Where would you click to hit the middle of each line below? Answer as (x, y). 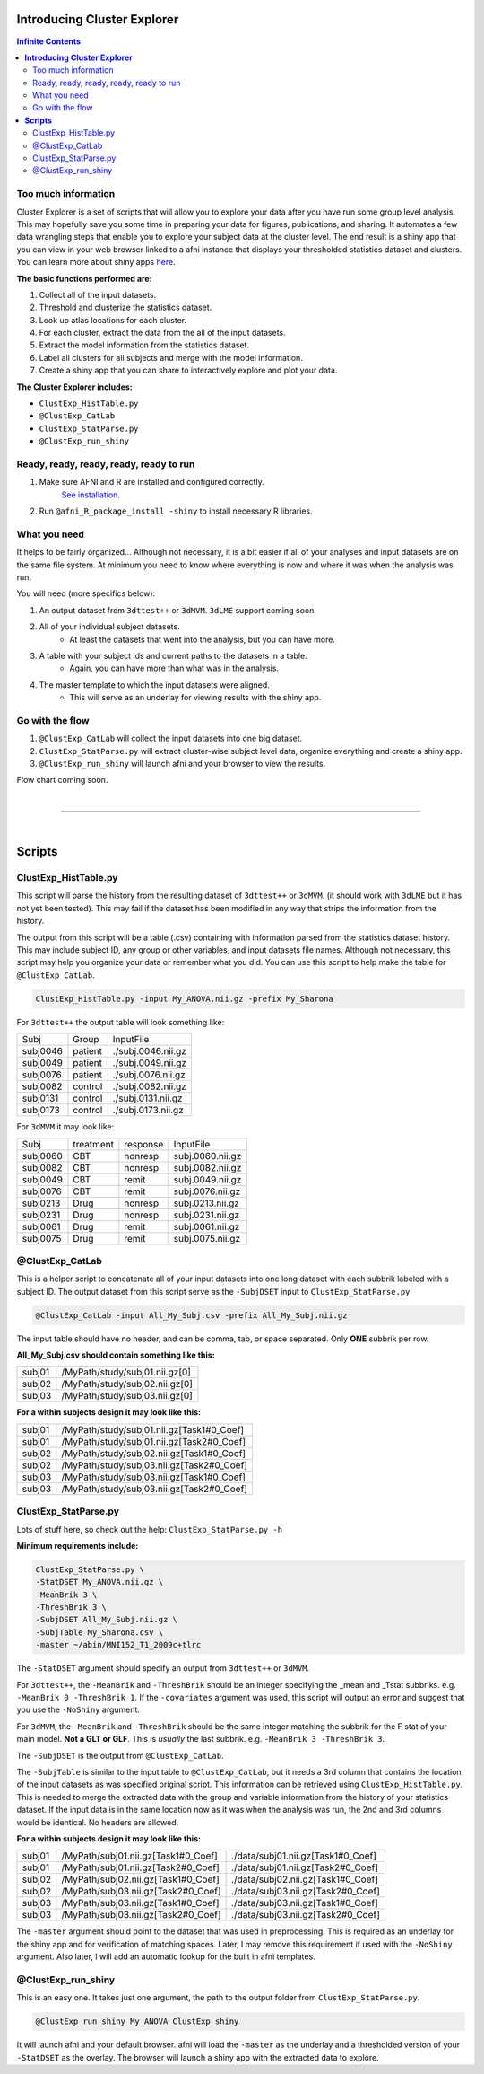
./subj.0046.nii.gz (150, 1051)
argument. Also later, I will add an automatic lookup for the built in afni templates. (166, 1956)
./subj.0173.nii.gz (148, 1111)
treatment (93, 1144)
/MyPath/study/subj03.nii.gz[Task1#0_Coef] (154, 1477)
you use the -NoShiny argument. (78, 1709)
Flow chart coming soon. (62, 780)
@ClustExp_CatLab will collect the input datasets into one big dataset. (171, 738)
